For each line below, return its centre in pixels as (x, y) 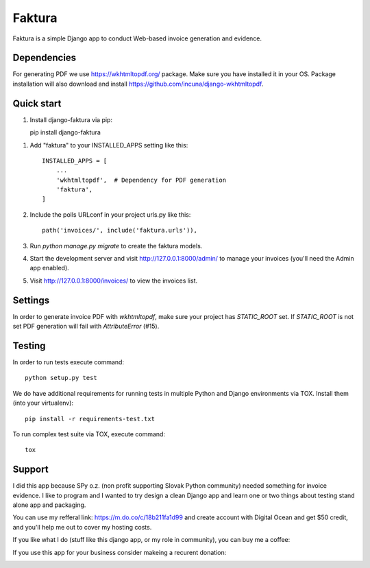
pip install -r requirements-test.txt (90, 419)
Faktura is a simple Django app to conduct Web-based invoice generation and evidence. (137, 38)
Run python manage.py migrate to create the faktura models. (116, 246)
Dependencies (45, 58)
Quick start (37, 103)
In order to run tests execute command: (69, 362)
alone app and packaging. (49, 505)
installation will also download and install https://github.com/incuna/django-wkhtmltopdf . (138, 84)
